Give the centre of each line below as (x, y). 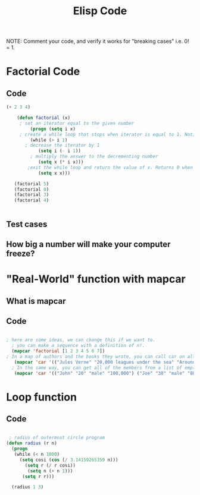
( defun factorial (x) (43, 118)
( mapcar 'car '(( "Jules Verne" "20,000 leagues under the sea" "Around (105, 362)
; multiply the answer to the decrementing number (94, 157)
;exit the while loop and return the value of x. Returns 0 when (110, 168)
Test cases (27, 224)
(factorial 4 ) (32, 200)
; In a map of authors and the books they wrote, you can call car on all (101, 357)
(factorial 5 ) (32, 184)
